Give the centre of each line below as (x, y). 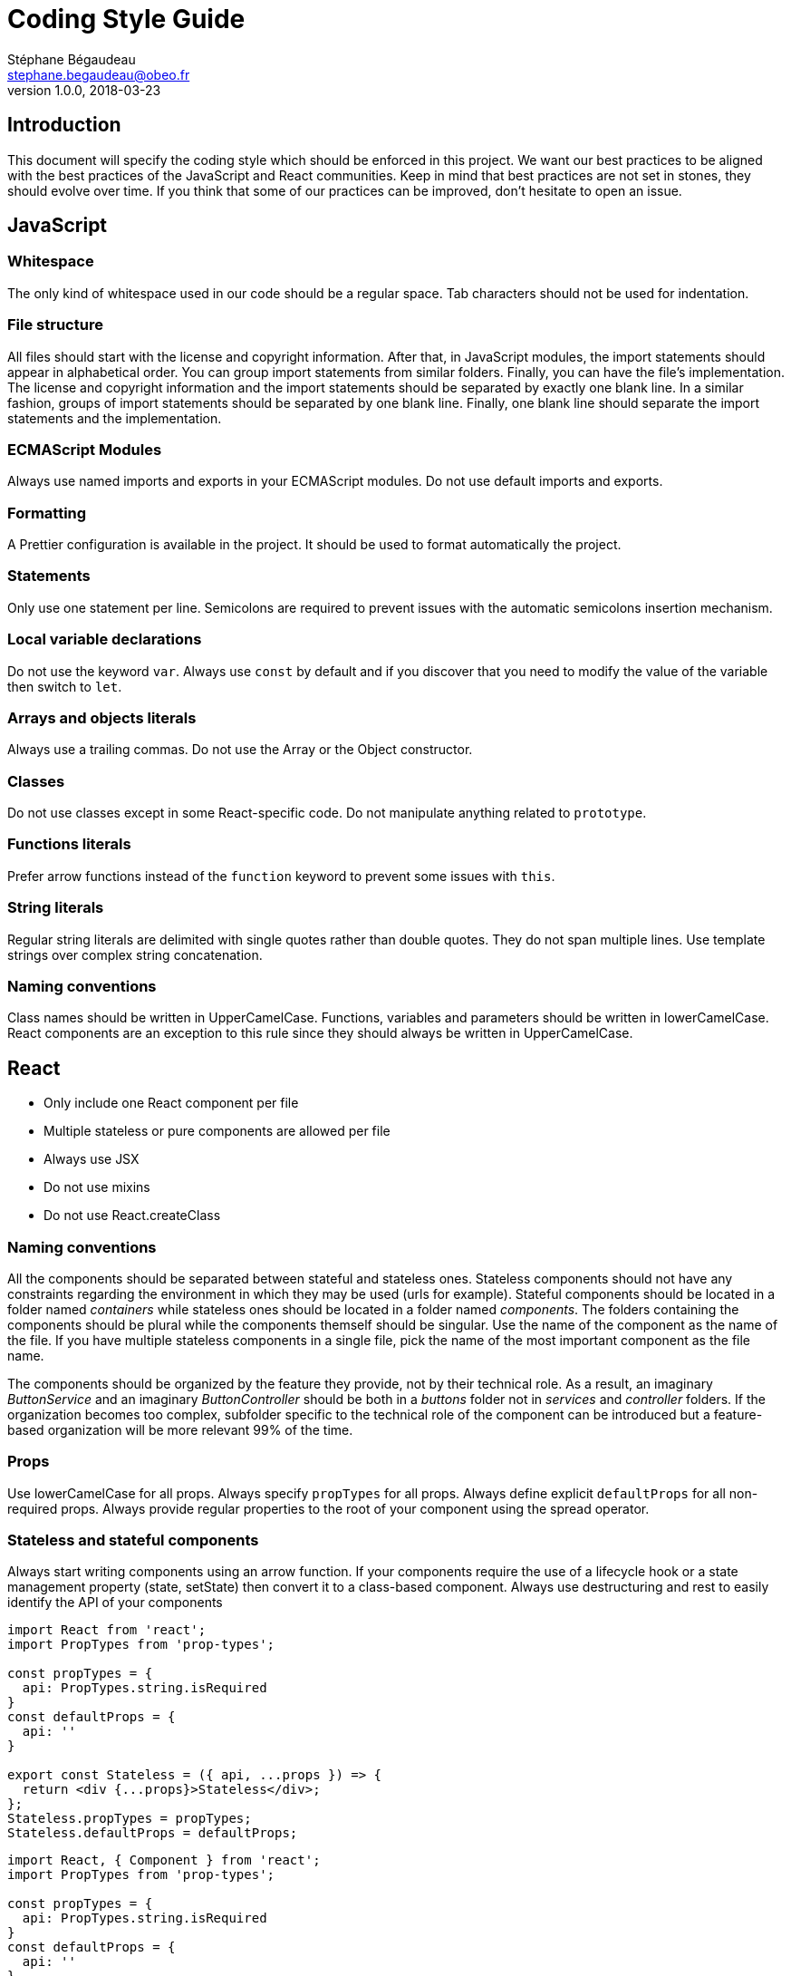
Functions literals (69, 844)
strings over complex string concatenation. (135, 954)
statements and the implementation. (115, 418)
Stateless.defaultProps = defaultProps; (153, 1833)
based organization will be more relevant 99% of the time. (180, 1429)
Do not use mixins (97, 1187)
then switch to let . (65, 686)
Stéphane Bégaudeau (72, 59)
